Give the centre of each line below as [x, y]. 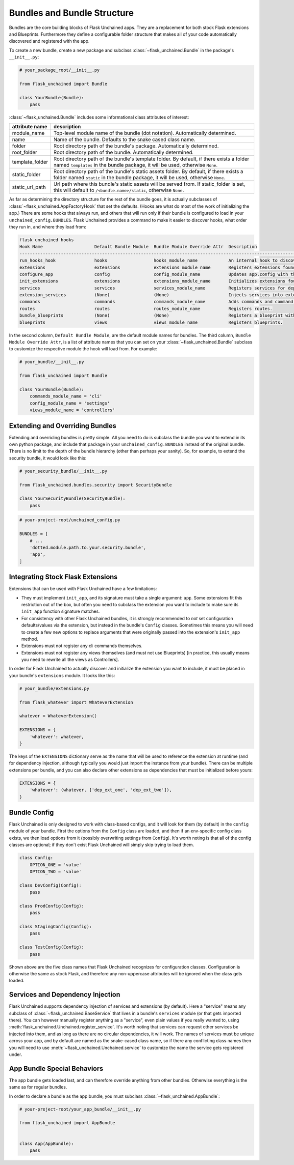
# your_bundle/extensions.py [54, 688]
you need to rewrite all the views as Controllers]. [70, 660]
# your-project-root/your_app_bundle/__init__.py [80, 1109]
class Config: [36, 858]
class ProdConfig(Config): [52, 906]
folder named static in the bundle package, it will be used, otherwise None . [139, 178]
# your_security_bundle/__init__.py [63, 471]
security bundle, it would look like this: [48, 458]
